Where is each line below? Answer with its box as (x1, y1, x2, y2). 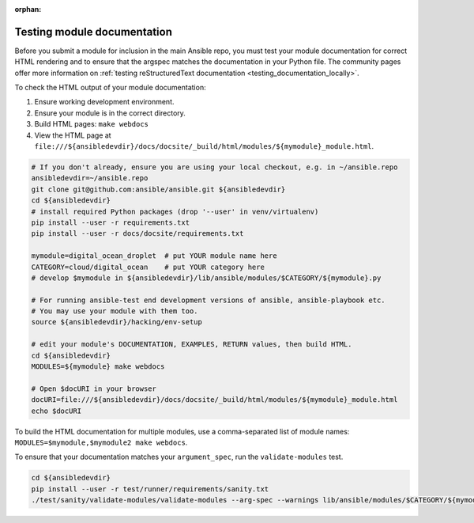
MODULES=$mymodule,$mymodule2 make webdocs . (14, 438, 188, 447)
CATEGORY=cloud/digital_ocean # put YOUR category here (31, 262, 265, 271)
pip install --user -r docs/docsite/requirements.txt (31, 229, 244, 238)
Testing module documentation (14, 25, 173, 39)
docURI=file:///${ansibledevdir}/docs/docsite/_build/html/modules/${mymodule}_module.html (31, 396, 398, 404)
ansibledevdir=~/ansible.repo (31, 174, 149, 183)
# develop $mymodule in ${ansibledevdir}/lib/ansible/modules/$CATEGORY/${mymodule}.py (31, 273, 382, 282)
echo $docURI (31, 406, 82, 415)
